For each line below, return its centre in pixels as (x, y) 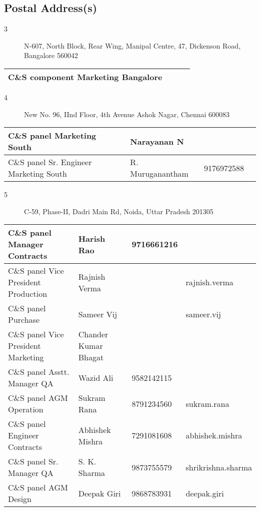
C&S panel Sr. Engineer (50, 162)
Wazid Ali (96, 377)
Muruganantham (159, 174)
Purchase (24, 320)
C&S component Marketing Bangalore (85, 77)
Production (28, 294)
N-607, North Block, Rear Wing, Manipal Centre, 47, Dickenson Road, (132, 45)
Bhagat (91, 357)
